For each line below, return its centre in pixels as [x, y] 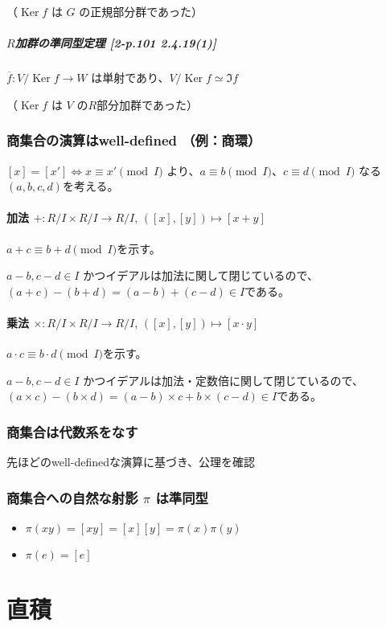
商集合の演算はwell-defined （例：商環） [134, 140]
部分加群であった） [147, 104]
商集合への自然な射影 [72, 497]
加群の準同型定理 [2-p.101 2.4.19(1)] [115, 43]
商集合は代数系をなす [72, 431]
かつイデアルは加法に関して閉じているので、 [201, 275]
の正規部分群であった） [141, 11]
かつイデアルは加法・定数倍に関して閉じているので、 [224, 380]
